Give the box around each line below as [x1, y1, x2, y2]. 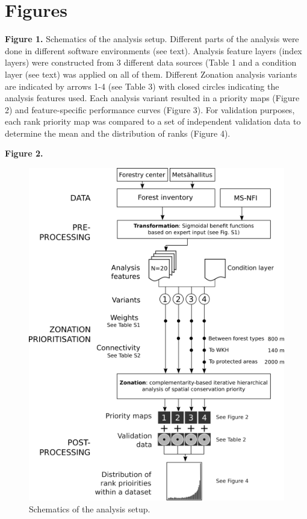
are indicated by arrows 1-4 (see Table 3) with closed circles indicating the [5, 79, 279, 92]
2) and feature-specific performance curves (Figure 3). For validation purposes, [5, 103, 295, 116]
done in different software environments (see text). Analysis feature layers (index [5, 44, 302, 57]
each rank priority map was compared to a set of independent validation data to [5, 115, 301, 128]
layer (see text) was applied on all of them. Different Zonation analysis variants [5, 67, 297, 80]
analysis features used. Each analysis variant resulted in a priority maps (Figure [5, 92, 300, 104]
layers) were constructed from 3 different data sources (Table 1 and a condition [5, 56, 297, 69]
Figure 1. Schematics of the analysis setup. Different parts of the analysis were [5, 33, 299, 45]
